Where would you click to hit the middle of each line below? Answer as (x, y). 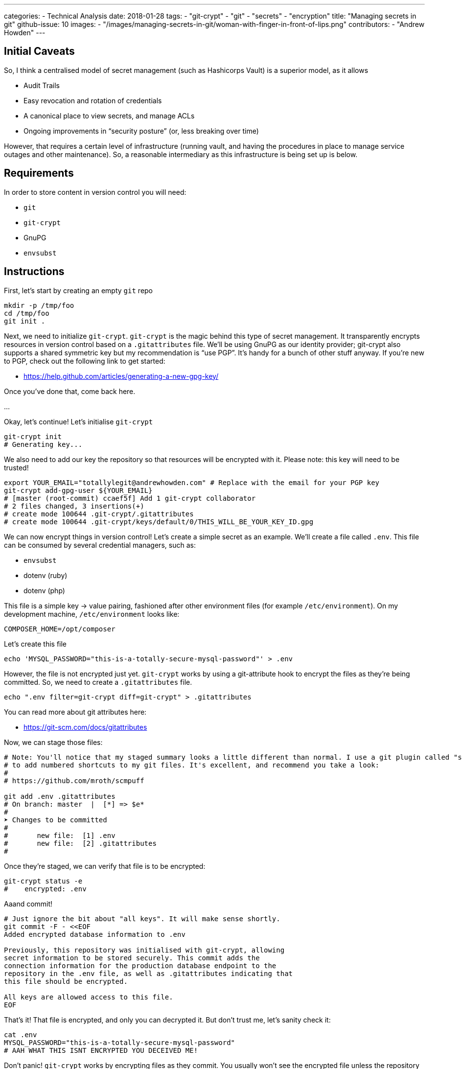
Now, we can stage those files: (53, 742)
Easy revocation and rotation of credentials (93, 100)
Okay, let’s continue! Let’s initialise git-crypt (79, 421)
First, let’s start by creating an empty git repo (79, 290)
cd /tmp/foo (27, 313)
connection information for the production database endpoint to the (140, 965)
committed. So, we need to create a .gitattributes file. (98, 682)
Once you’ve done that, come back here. (70, 391)
